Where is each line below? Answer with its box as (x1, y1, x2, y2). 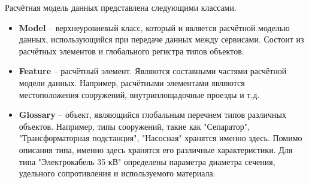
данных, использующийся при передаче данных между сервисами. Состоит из (19, 33, 304, 45)
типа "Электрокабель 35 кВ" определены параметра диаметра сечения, (19, 155, 275, 167)
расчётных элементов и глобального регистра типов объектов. (19, 44, 244, 57)
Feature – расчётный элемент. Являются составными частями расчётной (19, 65, 287, 77)
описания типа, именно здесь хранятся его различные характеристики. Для (19, 143, 293, 155)
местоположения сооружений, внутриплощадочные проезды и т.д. (19, 88, 260, 100)
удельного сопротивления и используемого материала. (19, 167, 216, 179)
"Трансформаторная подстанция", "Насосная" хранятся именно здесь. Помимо (19, 132, 302, 144)
